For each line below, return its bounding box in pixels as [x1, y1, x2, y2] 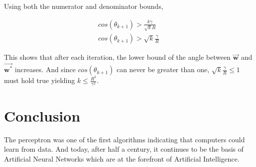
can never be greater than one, [116, 64, 209, 75]
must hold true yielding [4, 75, 75, 85]
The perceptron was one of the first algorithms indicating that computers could [4, 134, 245, 144]
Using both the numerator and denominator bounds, [4, 1, 163, 11]
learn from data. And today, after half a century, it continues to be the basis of [4, 144, 244, 154]
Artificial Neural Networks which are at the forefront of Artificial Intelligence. [4, 153, 240, 164]
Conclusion [4, 105, 81, 125]
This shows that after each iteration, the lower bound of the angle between [4, 52, 231, 62]
